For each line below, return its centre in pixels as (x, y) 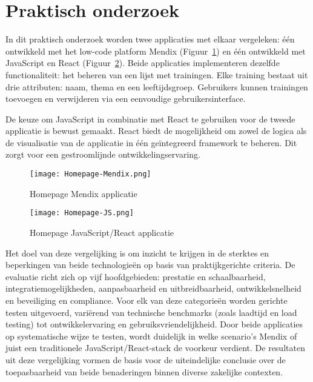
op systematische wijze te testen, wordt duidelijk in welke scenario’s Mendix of (151, 336)
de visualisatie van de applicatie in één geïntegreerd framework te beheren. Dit (151, 142)
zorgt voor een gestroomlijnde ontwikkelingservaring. (103, 154)
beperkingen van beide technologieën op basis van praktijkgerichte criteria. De (150, 265)
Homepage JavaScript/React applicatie (102, 232)
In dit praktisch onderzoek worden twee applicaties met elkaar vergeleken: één (150, 39)
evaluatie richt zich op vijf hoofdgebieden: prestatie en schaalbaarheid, (136, 276)
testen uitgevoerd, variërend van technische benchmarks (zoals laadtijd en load (151, 312)
